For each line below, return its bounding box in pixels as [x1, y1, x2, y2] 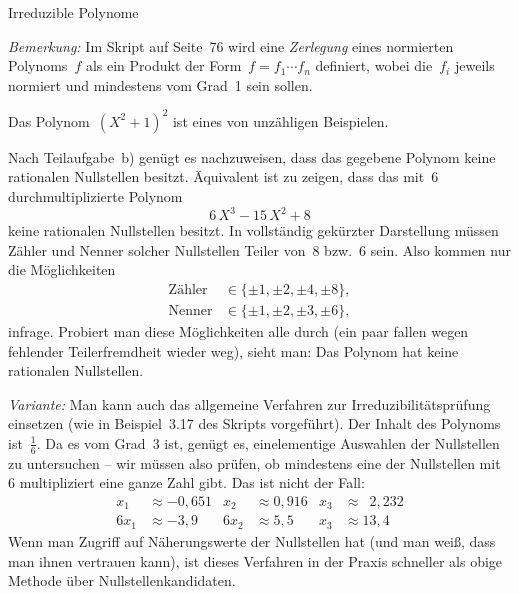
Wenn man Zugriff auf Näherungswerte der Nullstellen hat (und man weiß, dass [8, 530, 496, 551]
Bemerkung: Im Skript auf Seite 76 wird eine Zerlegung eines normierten [8, 35, 454, 56]
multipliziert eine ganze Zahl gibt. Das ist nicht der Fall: [19, 472, 365, 493]
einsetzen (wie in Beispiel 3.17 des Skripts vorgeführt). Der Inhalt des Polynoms [8, 413, 501, 434]
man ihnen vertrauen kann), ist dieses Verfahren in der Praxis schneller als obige [8, 550, 503, 571]
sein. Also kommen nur [370, 239, 511, 260]
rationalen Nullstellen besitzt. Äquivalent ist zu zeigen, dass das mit [8, 166, 425, 187]
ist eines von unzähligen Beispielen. [172, 110, 389, 131]
